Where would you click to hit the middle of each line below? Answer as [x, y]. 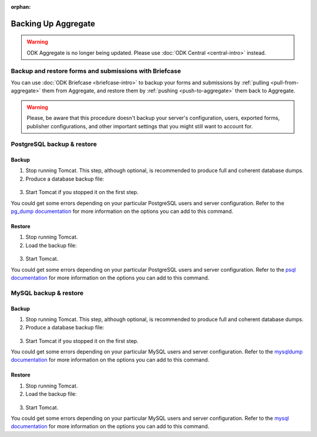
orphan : [21, 7]
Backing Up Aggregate [53, 24]
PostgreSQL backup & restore [54, 144]
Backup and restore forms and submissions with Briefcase [96, 71]
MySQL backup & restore [47, 293]
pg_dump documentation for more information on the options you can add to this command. [122, 211]
